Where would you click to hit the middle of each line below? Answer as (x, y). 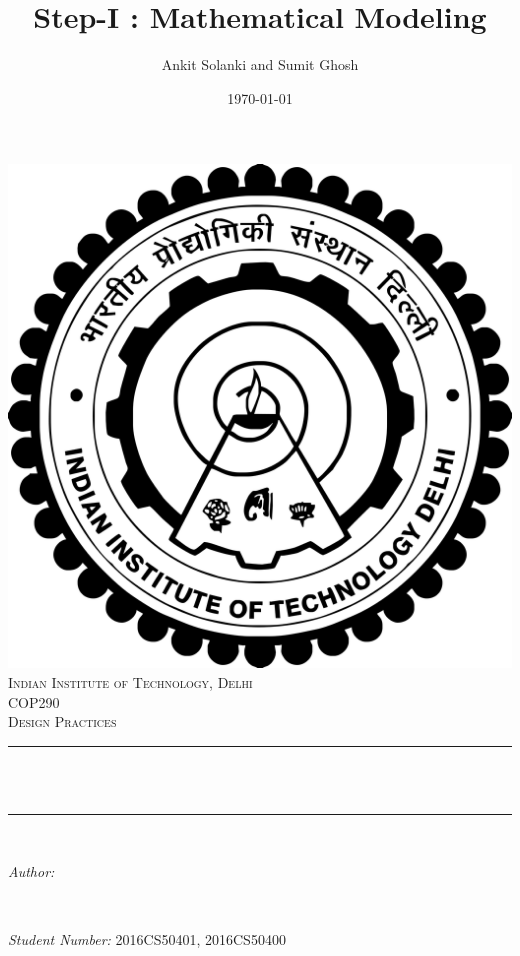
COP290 (34, 701)
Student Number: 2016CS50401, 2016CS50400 (147, 938)
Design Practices (62, 721)
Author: (31, 871)
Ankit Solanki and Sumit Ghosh (260, 64)
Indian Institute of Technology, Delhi (130, 681)
